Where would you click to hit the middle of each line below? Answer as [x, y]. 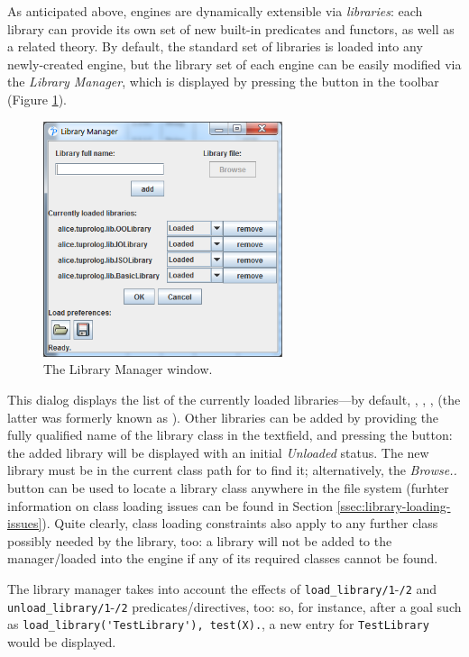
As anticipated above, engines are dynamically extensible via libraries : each [215, 11]
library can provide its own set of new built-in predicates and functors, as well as [231, 28]
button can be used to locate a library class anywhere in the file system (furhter [228, 487]
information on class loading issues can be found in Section [170, 505]
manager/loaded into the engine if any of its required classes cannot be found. [223, 558]
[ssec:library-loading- [394, 505]
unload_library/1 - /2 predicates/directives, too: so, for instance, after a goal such [234, 606]
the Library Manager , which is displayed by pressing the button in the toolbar [223, 82]
